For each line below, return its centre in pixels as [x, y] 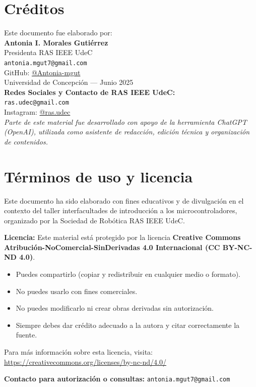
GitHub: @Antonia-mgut [42, 72]
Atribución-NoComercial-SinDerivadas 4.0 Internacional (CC [112, 247]
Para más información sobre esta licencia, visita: [78, 352]
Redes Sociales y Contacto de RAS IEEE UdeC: [90, 92]
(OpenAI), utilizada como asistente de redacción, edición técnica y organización [127, 132]
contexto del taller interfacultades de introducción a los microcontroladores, [121, 210]
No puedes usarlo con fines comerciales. [77, 291]
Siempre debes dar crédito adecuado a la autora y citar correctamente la [128, 325]
